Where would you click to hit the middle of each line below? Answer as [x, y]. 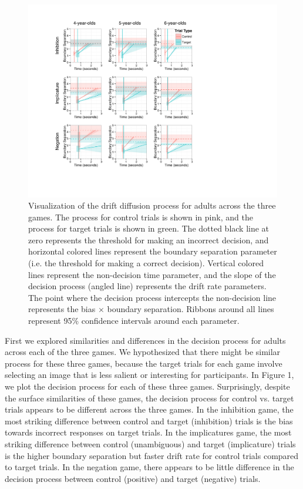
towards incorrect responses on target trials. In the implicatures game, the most [148, 432]
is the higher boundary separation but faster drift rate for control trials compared [152, 455]
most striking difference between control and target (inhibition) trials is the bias [149, 421]
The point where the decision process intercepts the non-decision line [152, 297]
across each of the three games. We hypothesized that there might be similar [143, 352]
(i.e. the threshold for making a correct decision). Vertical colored [146, 263]
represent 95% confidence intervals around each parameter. [134, 321]
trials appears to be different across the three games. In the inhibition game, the [149, 409]
